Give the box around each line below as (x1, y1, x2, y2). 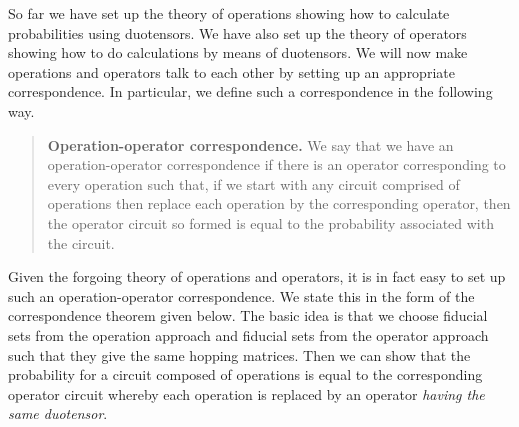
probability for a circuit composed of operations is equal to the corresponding (8, 364, 483, 385)
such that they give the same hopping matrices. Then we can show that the (8, 344, 471, 365)
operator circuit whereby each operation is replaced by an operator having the (8, 383, 485, 404)
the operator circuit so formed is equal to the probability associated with (47, 212, 494, 233)
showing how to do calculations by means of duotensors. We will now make (8, 42, 468, 63)
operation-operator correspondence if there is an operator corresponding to (47, 154, 506, 175)
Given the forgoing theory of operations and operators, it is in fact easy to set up (8, 266, 506, 287)
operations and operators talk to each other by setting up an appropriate (8, 61, 455, 82)
